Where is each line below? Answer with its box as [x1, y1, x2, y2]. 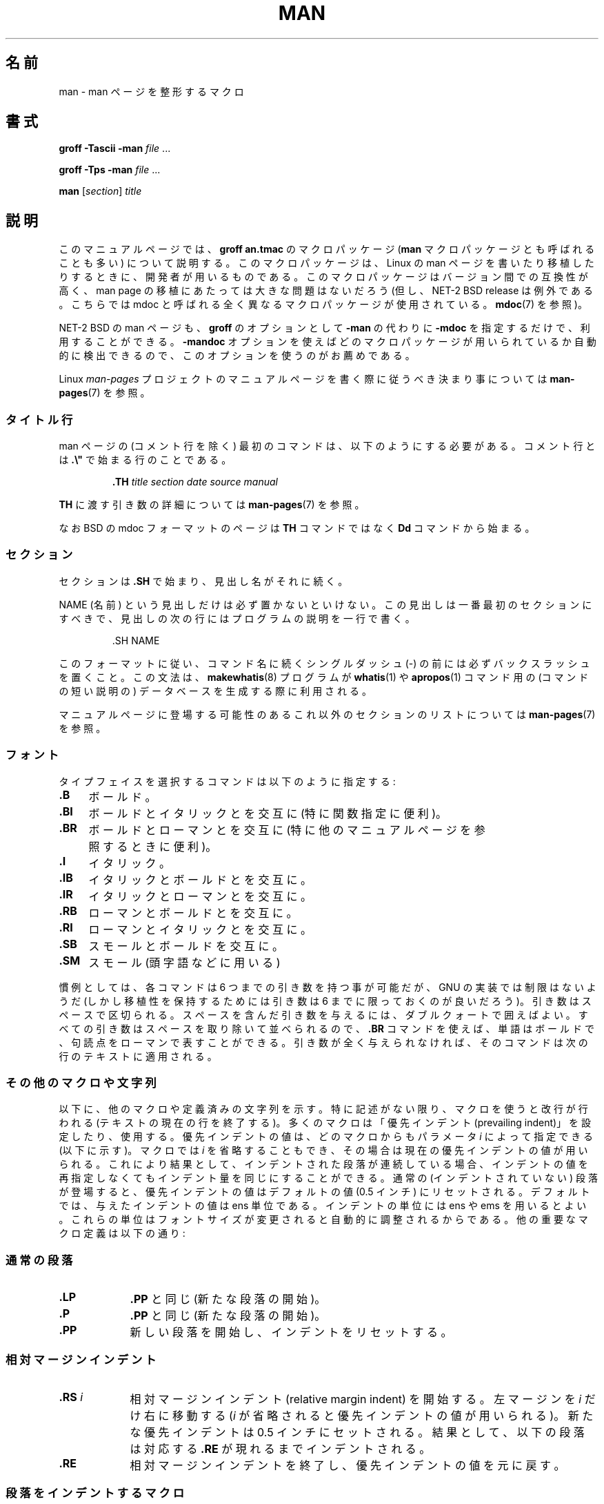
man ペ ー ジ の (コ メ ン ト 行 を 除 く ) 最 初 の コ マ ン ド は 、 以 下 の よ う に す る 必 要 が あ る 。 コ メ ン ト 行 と [59, 440, 596, 452]
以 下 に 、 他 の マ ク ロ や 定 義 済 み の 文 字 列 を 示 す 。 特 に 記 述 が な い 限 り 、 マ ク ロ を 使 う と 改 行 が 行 [59, 1103, 588, 1115]
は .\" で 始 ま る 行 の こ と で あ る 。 [59, 454, 232, 466]
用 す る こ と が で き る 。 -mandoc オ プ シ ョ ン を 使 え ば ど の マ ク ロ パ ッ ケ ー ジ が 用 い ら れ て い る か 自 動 [59, 336, 596, 348]
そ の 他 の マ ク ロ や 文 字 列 [6, 1075, 157, 1090]
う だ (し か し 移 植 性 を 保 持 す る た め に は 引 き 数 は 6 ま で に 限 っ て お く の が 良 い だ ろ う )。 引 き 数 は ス [59, 994, 592, 1007]
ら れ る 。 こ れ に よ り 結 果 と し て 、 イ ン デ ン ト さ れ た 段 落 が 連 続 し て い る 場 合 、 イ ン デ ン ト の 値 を [59, 1158, 588, 1170]
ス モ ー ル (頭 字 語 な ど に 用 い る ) [88, 955, 281, 970]
